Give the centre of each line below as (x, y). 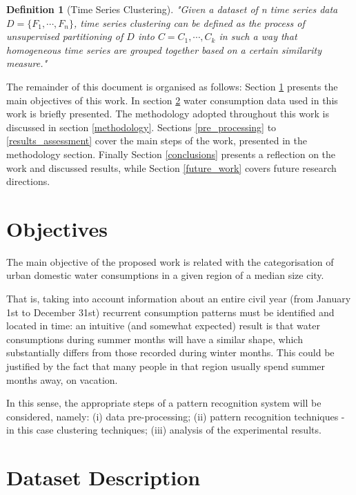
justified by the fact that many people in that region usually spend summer (166, 366)
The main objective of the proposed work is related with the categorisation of (170, 261)
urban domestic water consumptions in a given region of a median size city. (165, 275)
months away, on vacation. (62, 379)
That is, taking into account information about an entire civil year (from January (179, 299)
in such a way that (258, 36)
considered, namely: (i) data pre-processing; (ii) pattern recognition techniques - (176, 416)
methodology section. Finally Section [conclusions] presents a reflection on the (171, 154)
